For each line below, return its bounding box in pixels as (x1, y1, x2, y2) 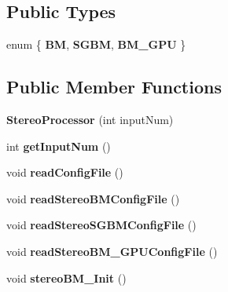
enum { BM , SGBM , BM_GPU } (6, 36, 186, 53)
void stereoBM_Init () (6, 269, 127, 286)
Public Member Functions (6, 75, 222, 99)
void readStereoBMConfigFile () (6, 190, 180, 206)
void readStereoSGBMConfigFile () (6, 217, 197, 233)
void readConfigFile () (6, 164, 123, 181)
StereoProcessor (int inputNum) (6, 111, 174, 127)
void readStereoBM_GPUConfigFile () (6, 243, 218, 259)
